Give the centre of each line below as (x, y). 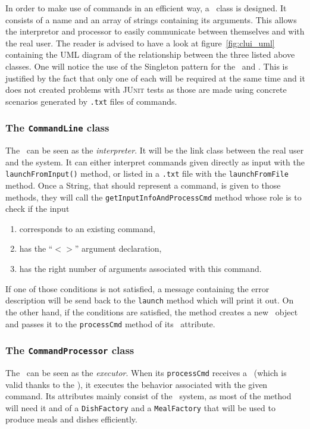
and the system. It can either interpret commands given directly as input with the (155, 162)
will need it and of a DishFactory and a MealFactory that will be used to (140, 407)
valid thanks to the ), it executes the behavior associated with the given (137, 384)
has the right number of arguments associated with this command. (140, 269)
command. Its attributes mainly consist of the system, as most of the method (148, 396)
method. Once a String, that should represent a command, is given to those (143, 185)
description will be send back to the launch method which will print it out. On (150, 300)
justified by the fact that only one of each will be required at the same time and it (155, 78)
